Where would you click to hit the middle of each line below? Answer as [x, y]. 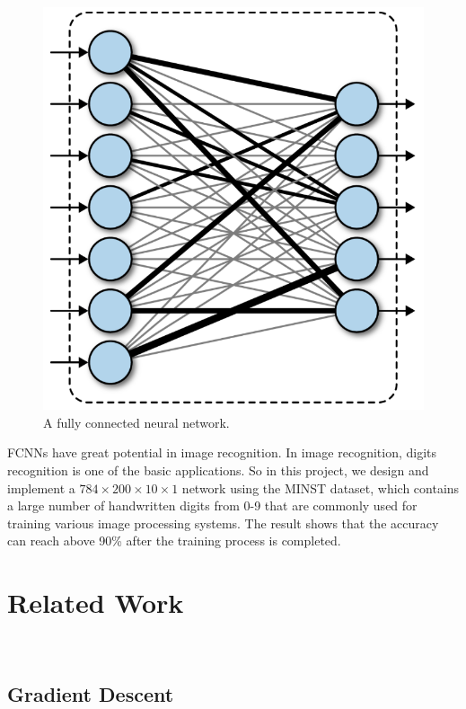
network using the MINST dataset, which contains [321, 487]
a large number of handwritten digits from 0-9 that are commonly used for [212, 505]
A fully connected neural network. [136, 422]
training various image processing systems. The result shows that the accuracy [223, 523]
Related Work [96, 603]
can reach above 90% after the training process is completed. [174, 541]
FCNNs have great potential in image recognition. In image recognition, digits [222, 452]
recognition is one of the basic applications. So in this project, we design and [218, 470]
